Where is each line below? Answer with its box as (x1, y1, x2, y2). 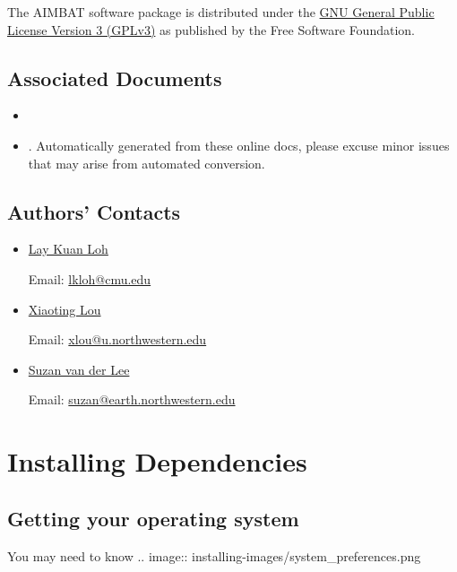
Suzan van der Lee (28, 360, 130, 378)
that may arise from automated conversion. (28, 153, 265, 172)
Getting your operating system (7, 504, 299, 532)
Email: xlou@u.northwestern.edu (28, 330, 207, 349)
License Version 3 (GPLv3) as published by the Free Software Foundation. (7, 20, 415, 39)
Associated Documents (7, 64, 222, 91)
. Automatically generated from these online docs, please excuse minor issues (28, 135, 450, 154)
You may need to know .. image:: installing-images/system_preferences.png (7, 546, 421, 565)
